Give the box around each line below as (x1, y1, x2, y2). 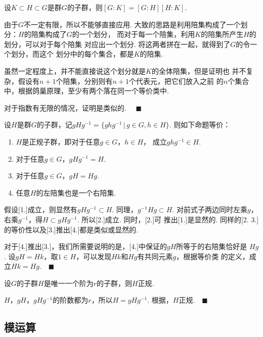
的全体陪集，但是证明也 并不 (151, 65, 246, 76)
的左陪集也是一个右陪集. (36, 187, 116, 198)
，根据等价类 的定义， (176, 251, 249, 261)
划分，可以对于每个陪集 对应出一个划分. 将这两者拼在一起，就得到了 (4, 38, 231, 49)
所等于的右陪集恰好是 (176, 241, 247, 252)
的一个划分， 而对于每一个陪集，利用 (72, 29, 195, 39)
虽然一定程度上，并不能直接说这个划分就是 (4, 65, 146, 76)
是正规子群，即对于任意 (22, 136, 100, 147)
